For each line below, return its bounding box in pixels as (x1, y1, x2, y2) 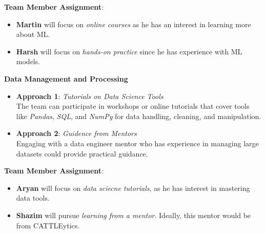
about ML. (16, 29, 50, 40)
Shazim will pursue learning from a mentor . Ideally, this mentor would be (16, 209, 251, 220)
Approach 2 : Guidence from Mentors (16, 128, 137, 139)
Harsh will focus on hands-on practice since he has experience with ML (16, 46, 242, 56)
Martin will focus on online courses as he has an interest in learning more (16, 18, 251, 29)
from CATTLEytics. (16, 220, 80, 230)
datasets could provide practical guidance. (16, 148, 148, 159)
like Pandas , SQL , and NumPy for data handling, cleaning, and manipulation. (16, 110, 261, 121)
